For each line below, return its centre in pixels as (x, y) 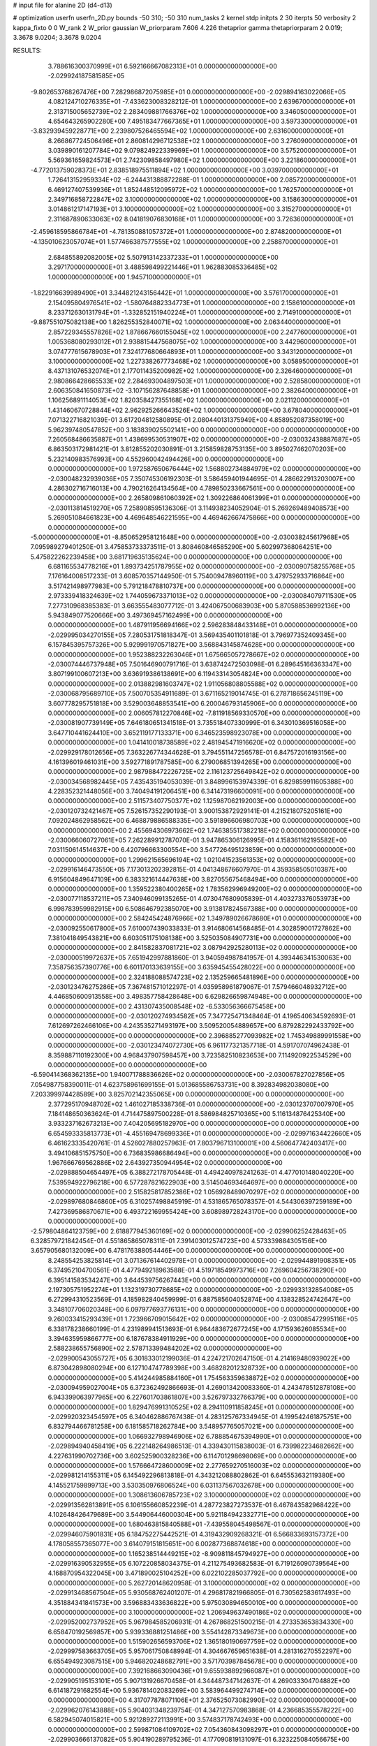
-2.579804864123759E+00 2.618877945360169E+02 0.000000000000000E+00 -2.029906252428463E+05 (188, 1231)
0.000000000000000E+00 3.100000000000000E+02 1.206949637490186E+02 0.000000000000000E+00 (205, 1612)
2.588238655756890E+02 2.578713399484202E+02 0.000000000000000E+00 (165, 1349)
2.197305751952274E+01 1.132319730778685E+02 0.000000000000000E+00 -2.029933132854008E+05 (201, 1290)
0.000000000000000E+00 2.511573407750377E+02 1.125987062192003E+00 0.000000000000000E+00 (202, 801)
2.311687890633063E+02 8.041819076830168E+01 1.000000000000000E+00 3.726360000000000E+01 (201, 219)
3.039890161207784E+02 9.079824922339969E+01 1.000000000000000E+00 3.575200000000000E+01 (202, 151)
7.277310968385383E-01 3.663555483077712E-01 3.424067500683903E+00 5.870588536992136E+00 (199, 606)
